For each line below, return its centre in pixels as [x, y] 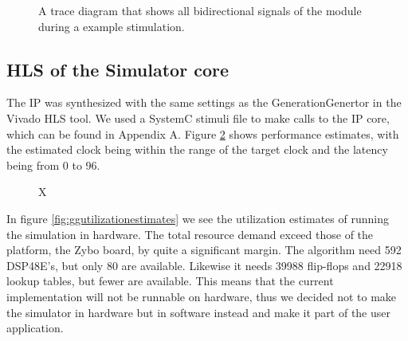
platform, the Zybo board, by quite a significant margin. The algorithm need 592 [204, 250]
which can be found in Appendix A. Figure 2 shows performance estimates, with [203, 133]
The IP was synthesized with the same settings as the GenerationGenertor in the [204, 102]
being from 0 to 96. [53, 165]
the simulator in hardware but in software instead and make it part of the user [198, 312]
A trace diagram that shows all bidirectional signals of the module [200, 10]
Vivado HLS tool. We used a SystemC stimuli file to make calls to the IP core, [198, 118]
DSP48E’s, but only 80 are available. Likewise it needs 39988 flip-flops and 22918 [204, 265]
